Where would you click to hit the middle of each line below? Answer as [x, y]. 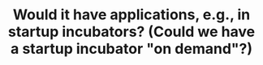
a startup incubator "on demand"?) [131, 49]
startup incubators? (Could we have [131, 32]
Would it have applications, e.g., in [131, 15]
